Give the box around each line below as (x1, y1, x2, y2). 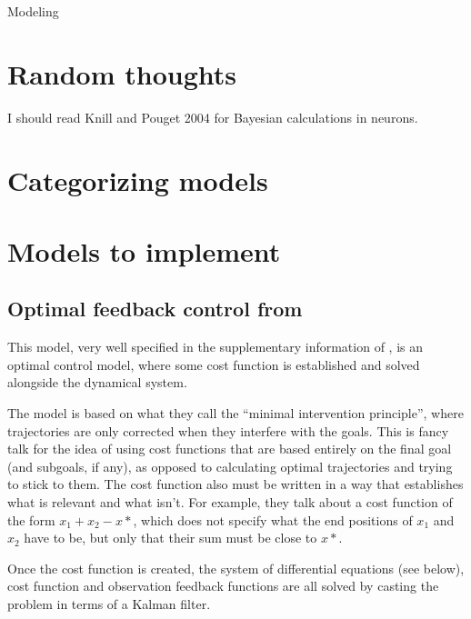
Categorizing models (7, 161, 268, 198)
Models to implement (7, 232, 281, 269)
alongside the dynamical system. (7, 373, 187, 392)
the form (7, 510, 55, 529)
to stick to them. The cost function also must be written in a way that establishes (7, 474, 464, 494)
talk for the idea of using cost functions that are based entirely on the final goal (7, 439, 452, 458)
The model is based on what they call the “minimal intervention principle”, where (7, 404, 464, 423)
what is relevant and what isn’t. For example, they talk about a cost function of (7, 493, 453, 512)
